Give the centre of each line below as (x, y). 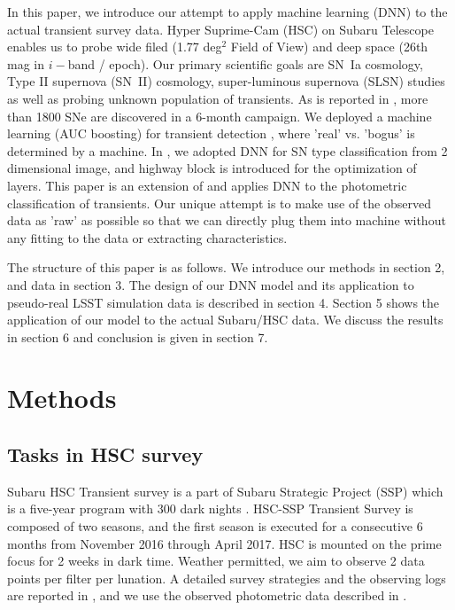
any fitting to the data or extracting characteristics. (147, 237)
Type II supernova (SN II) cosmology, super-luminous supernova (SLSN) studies (226, 81)
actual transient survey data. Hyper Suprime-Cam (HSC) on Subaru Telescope (220, 29)
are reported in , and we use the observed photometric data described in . (207, 595)
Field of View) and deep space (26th (329, 47)
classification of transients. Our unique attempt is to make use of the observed (219, 203)
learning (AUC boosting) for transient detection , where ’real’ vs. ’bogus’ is (211, 133)
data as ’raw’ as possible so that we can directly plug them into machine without (227, 220)
